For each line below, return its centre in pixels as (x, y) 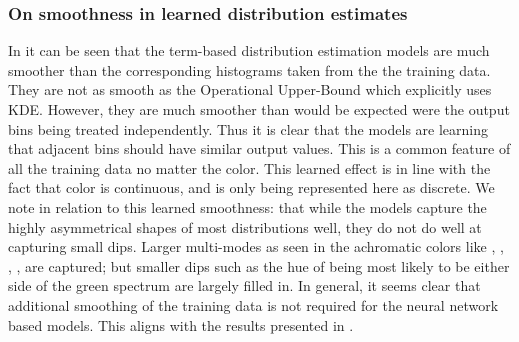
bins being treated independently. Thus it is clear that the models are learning (248, 128)
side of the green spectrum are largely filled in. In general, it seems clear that (244, 285)
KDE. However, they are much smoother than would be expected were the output (259, 109)
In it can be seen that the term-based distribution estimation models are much (249, 50)
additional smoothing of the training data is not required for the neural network (253, 304)
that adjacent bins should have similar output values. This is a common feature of (259, 148)
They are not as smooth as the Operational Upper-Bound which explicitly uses (250, 89)
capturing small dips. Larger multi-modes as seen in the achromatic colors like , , (256, 246)
